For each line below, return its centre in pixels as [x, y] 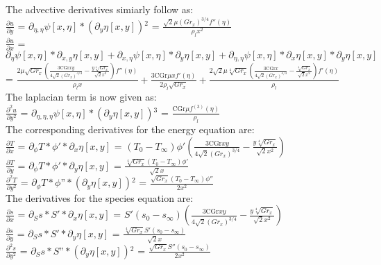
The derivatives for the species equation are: [100, 197]
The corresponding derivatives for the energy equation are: [130, 129]
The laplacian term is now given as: [81, 97]
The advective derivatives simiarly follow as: [100, 9]
